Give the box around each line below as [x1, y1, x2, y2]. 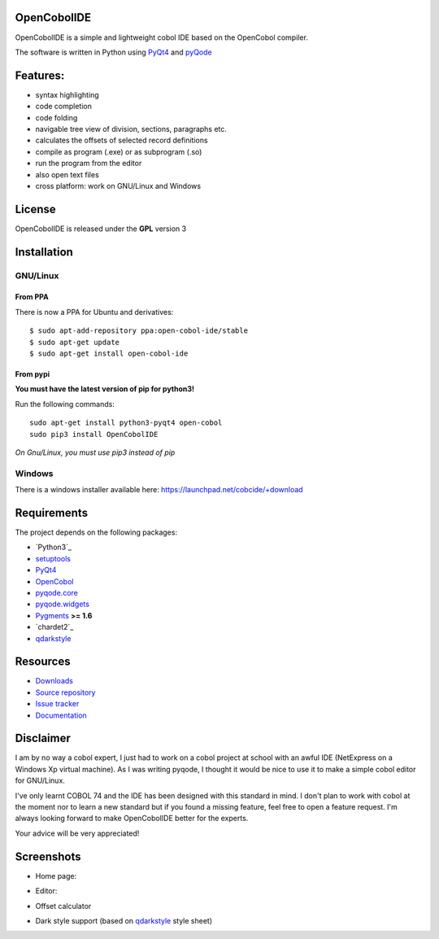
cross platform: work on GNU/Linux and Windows [35, 181, 202, 190]
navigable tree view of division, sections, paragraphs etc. [35, 124, 228, 133]
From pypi [15, 369, 50, 378]
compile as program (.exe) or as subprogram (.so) [35, 146, 202, 156]
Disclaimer [15, 732, 71, 745]
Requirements [15, 505, 89, 520]
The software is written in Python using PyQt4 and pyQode [15, 47, 213, 57]
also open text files [35, 169, 99, 179]
